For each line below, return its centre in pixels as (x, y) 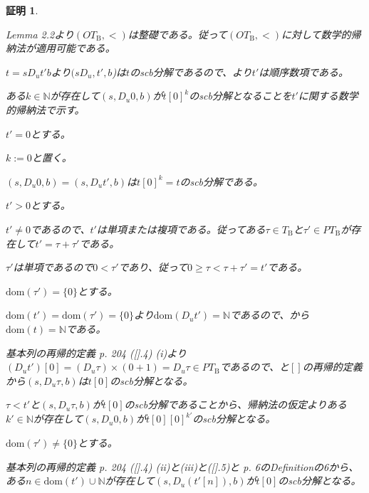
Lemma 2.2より (40, 34)
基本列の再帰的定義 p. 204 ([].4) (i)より (96, 352)
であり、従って (153, 267)
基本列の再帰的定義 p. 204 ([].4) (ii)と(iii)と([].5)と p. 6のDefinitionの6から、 (182, 466)
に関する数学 (328, 96)
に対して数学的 (316, 34)
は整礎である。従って (178, 34)
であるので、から (270, 315)
